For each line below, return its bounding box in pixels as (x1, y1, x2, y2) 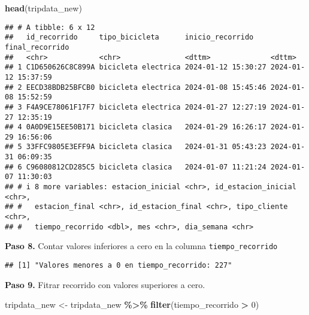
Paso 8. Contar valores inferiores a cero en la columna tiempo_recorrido (5, 240, 278, 252)
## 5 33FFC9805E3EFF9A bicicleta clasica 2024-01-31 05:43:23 (5, 143, 266, 152)
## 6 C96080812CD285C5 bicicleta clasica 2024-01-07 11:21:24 (5, 162, 266, 171)
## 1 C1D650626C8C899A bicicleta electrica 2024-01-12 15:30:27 (5, 63, 266, 72)
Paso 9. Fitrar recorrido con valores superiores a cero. (5, 278, 205, 290)
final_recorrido (5, 43, 69, 52)
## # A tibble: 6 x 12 (5, 23, 95, 32)
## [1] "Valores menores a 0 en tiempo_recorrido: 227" (5, 261, 232, 270)
